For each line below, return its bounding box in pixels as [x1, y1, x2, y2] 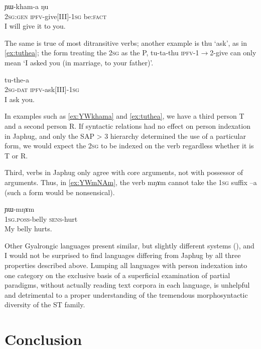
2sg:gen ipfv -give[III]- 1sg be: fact [5, 11, 107, 21]
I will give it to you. [5, 21, 66, 31]
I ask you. [5, 94, 35, 104]
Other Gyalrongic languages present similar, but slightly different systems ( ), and [5, 240, 254, 250]
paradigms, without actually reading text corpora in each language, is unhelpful [5, 280, 250, 290]
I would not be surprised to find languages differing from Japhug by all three [5, 250, 241, 260]
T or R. [5, 150, 28, 160]
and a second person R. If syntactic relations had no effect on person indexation [5, 120, 250, 131]
